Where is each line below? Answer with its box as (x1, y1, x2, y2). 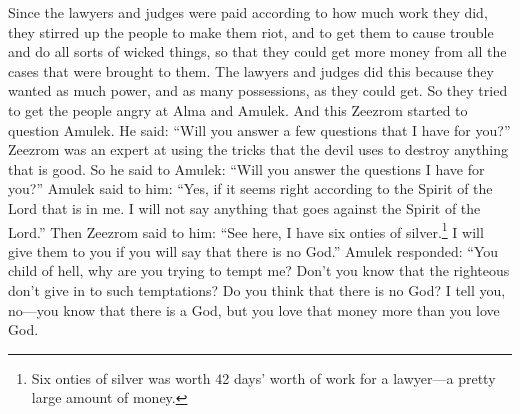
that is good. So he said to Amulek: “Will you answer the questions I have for (8, 158, 485, 179)
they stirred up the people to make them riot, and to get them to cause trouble (8, 21, 494, 42)
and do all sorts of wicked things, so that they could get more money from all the (8, 41, 507, 62)
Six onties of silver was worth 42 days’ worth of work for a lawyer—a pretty (31, 367, 496, 388)
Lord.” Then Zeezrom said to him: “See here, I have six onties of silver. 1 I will (8, 218, 484, 242)
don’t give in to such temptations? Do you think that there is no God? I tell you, (8, 279, 506, 300)
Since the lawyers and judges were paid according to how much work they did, (8, 2, 488, 22)
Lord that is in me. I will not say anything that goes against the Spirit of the (8, 197, 481, 218)
